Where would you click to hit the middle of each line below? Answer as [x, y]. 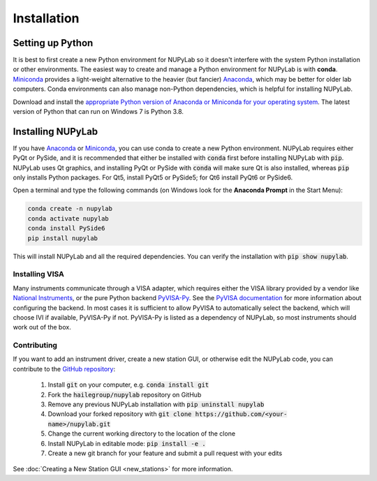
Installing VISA [38, 274]
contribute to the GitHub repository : [64, 369]
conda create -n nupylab [70, 209]
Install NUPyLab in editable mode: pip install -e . [127, 443]
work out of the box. [42, 327]
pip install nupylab [62, 238]
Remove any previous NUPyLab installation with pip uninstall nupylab [156, 404]
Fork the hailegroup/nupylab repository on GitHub [125, 394]
